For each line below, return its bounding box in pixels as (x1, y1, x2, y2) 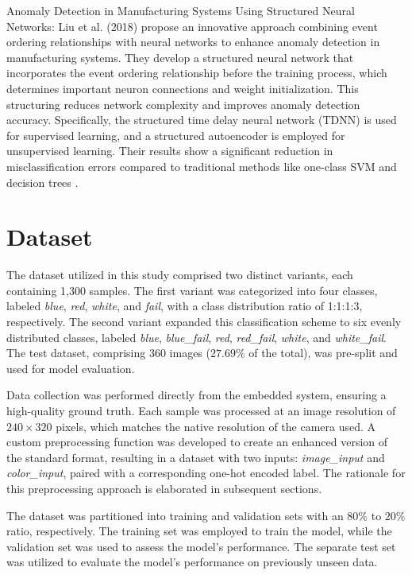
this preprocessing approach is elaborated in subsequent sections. (6, 480, 322, 496)
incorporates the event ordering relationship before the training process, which (6, 64, 387, 81)
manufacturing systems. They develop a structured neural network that (6, 49, 354, 65)
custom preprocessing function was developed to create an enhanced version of (6, 433, 388, 450)
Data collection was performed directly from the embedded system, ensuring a (6, 387, 387, 403)
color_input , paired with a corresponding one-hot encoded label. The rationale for (6, 464, 406, 481)
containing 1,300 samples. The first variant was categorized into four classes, (6, 282, 378, 298)
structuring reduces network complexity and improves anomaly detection (6, 95, 360, 112)
